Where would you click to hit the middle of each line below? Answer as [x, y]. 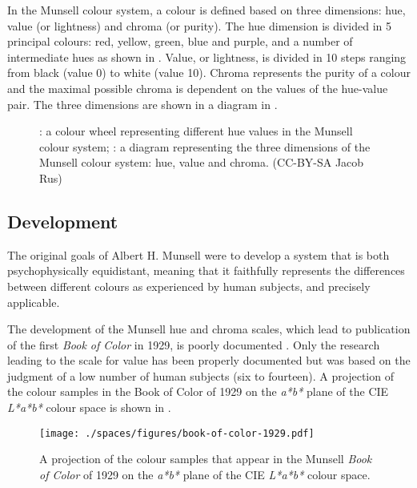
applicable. [34, 302]
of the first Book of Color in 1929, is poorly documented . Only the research [194, 344]
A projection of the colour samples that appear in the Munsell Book [206, 459]
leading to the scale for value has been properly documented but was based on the [209, 360]
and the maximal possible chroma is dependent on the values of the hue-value [198, 88]
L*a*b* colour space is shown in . [89, 407]
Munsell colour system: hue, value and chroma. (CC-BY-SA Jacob [202, 162]
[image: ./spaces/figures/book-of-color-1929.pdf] [177, 433]
